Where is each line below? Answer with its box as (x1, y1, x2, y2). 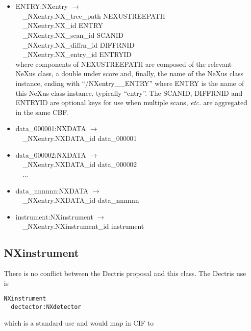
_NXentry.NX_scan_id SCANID (23, 29, 124, 40)
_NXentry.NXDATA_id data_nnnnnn (23, 195, 139, 205)
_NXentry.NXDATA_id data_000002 (23, 159, 137, 169)
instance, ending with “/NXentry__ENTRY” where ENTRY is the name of (15, 78, 244, 88)
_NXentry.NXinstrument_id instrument (23, 221, 144, 231)
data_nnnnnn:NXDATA (15, 185, 89, 195)
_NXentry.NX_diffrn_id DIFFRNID (23, 39, 135, 50)
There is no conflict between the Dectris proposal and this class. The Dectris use (4, 268, 246, 278)
